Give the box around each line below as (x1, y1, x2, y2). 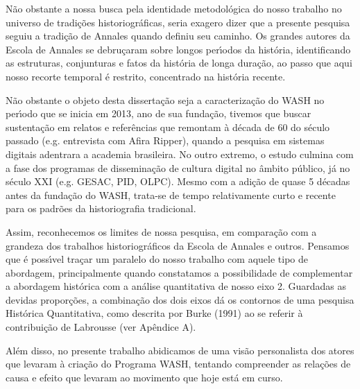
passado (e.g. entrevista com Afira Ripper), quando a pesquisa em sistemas (6, 133, 325, 148)
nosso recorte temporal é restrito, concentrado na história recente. (6, 69, 286, 83)
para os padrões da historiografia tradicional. (6, 201, 196, 216)
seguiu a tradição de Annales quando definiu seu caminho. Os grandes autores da (6, 28, 350, 43)
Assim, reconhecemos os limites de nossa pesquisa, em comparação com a (6, 224, 317, 239)
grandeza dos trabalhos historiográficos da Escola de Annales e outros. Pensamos (6, 238, 350, 252)
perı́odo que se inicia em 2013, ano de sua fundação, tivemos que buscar (6, 106, 311, 121)
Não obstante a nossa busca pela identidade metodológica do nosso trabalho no (6, 1, 342, 15)
